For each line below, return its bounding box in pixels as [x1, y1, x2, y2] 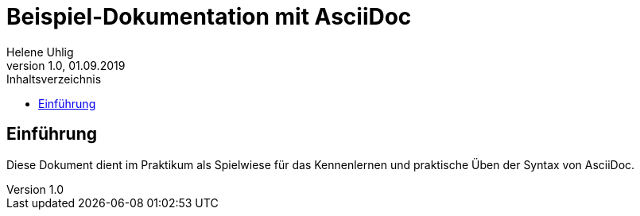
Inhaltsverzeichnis [6, 71, 102, 86]
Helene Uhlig [6, 44, 74, 59]
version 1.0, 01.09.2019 [6, 58, 126, 72]
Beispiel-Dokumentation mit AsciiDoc [6, 3, 412, 30]
